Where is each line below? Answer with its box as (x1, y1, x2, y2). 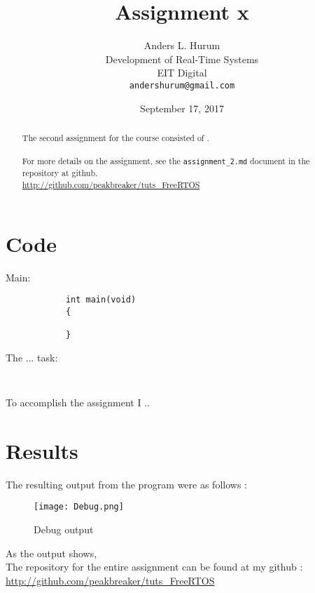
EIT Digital (157, 65, 207, 80)
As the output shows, (6, 545, 97, 560)
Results (6, 436, 78, 465)
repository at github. (22, 167, 98, 179)
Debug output (34, 522, 94, 537)
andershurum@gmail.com (129, 80, 235, 91)
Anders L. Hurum (143, 38, 220, 53)
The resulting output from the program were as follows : (6, 477, 247, 491)
